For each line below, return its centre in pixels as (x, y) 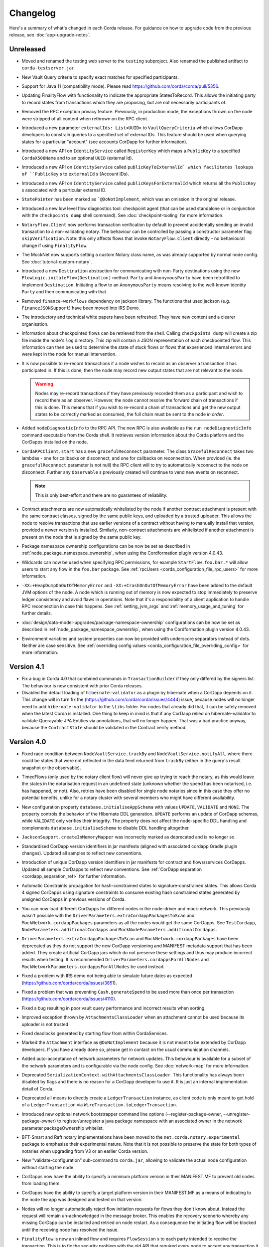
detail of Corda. (38, 1089)
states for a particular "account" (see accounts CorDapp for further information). (105, 142)
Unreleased (28, 49)
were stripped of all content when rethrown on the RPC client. (85, 118)
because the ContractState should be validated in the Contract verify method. (104, 727)
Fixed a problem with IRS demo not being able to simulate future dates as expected (107, 976)
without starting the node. (48, 1167)
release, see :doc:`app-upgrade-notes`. (50, 34)
